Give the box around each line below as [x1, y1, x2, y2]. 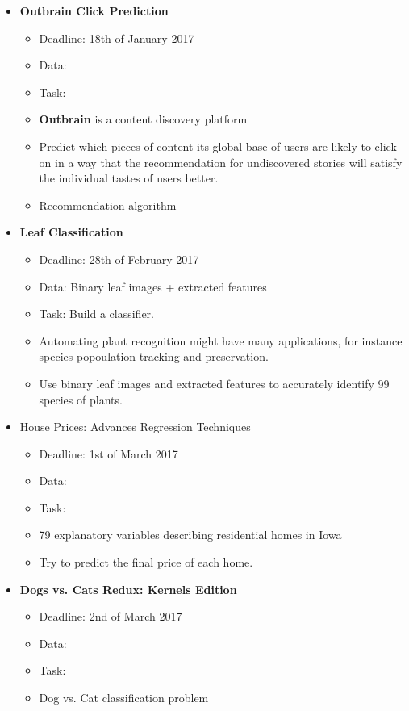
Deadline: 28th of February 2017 [39, 250, 199, 267]
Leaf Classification [19, 224, 123, 240]
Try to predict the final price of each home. [39, 554, 253, 571]
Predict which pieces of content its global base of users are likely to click [39, 137, 397, 154]
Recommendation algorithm [39, 196, 177, 213]
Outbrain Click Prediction [19, 2, 169, 19]
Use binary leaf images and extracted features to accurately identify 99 [39, 374, 390, 391]
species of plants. [39, 391, 123, 408]
